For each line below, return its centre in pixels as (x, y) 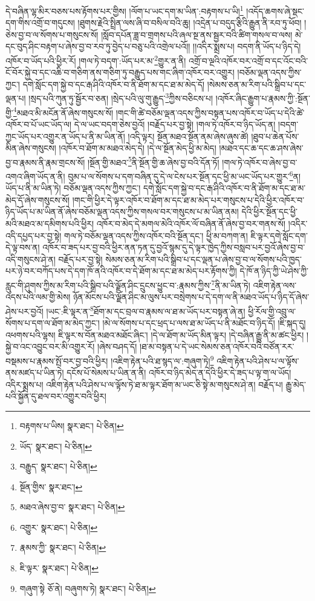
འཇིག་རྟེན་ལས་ (275, 285)
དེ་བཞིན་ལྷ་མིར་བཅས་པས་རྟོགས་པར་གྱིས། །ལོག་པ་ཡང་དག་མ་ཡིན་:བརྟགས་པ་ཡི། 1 (125, 10)
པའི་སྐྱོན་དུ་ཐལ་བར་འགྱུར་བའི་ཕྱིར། (56, 396)
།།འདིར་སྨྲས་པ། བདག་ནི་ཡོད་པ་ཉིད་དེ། (247, 46)
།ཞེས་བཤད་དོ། (117, 346)
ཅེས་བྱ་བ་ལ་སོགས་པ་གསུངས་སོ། (52, 34)
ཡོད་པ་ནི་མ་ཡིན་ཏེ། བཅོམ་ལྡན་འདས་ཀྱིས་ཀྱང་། (73, 188)
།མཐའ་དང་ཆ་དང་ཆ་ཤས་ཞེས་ (261, 148)
